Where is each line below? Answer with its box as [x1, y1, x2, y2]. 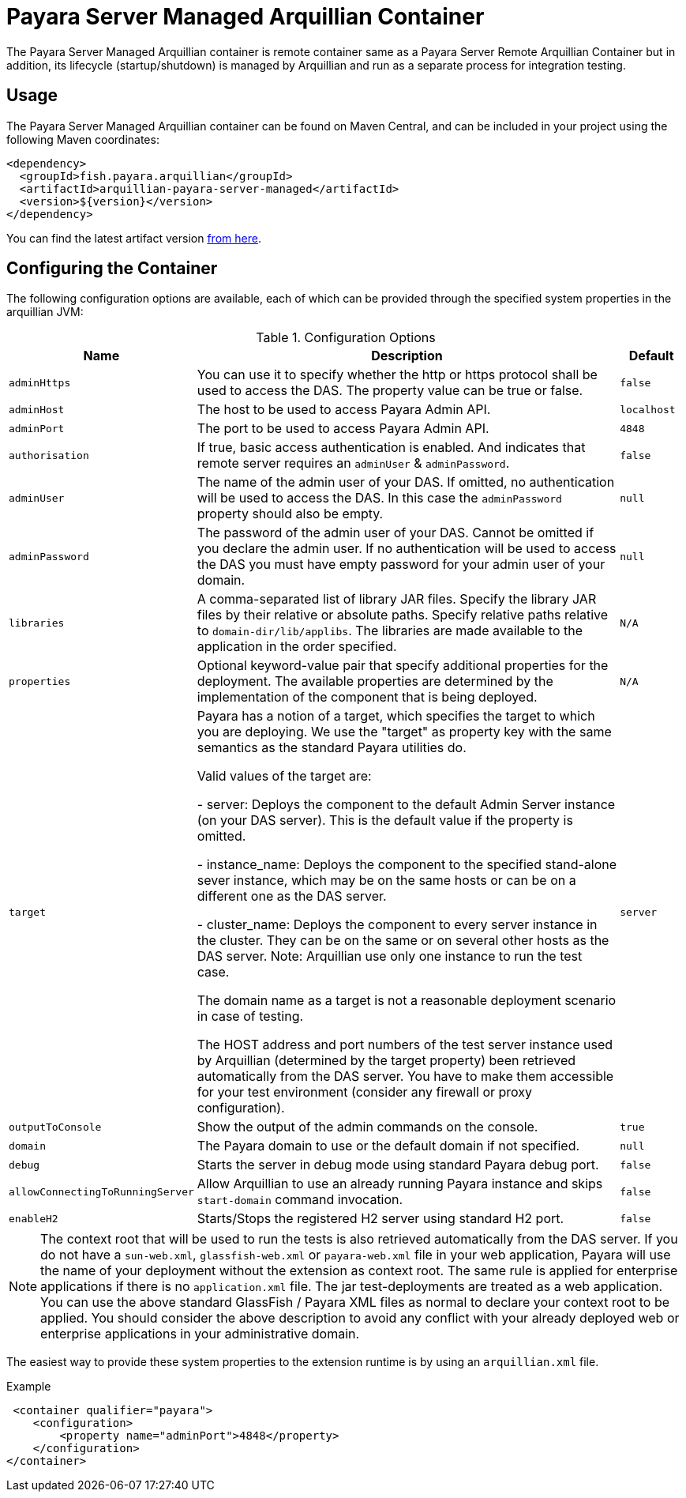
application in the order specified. [197, 638, 397, 655]
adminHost [9, 403, 65, 416]
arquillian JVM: [6, 305, 84, 319]
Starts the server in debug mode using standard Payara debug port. [197, 1157, 599, 1173]
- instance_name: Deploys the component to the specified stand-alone [197, 856, 617, 873]
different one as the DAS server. [197, 888, 387, 905]
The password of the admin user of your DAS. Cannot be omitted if [197, 525, 594, 541]
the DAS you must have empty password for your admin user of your [197, 556, 605, 573]
